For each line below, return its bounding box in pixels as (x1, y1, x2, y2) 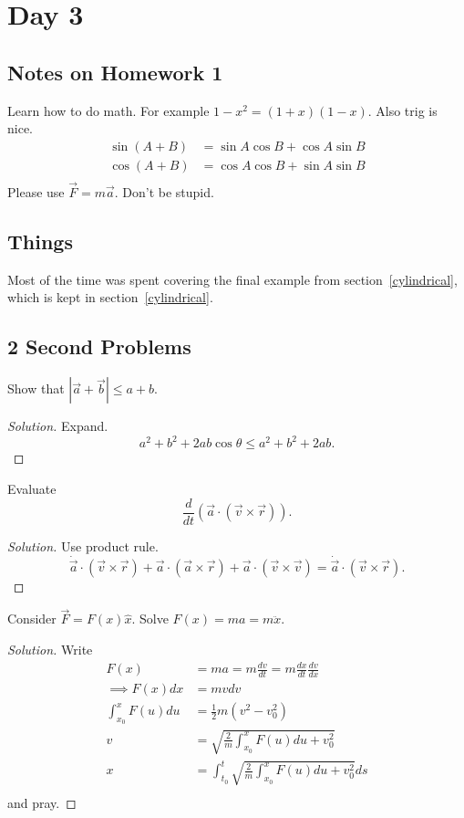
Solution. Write (7, 640, 93, 659)
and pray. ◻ (7, 792, 77, 812)
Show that (7, 379, 65, 398)
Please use (7, 183, 65, 202)
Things (7, 227, 73, 256)
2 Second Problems (7, 332, 191, 361)
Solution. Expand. (7, 416, 108, 435)
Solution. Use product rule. (7, 536, 159, 555)
